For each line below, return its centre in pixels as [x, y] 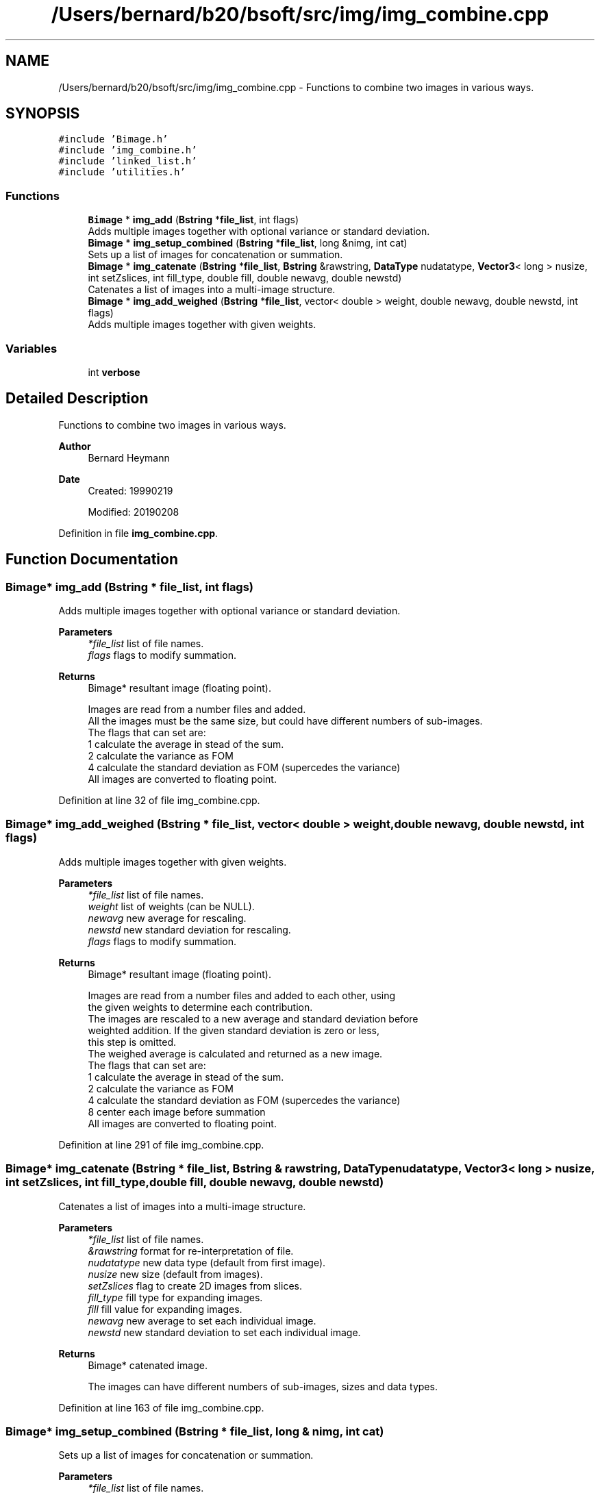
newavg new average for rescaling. [167, 918]
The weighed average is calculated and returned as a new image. [235, 1053]
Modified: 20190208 [134, 512]
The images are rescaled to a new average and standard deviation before [253, 1018]
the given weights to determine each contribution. [200, 1007]
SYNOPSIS [43, 114]
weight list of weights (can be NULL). [171, 906]
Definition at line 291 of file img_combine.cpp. [161, 1144]
